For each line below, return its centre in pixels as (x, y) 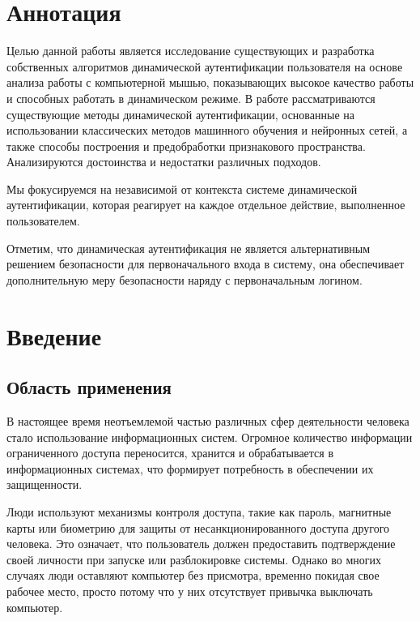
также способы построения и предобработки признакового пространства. (186, 146)
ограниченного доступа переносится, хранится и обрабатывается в (170, 453)
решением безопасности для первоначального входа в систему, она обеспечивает (206, 264)
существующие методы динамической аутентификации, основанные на (180, 114)
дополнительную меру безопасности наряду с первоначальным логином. (185, 279)
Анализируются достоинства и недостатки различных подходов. (164, 162)
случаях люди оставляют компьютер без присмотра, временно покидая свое (193, 575)
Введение (54, 335)
